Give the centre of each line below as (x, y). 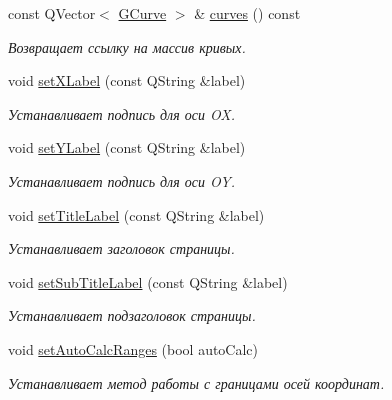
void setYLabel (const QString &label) (127, 147)
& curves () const (247, 13)
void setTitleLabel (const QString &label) (136, 214)
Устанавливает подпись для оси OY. (122, 180)
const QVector (52, 13)
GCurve (142, 13)
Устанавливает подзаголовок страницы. (132, 315)
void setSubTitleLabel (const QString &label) (148, 281)
